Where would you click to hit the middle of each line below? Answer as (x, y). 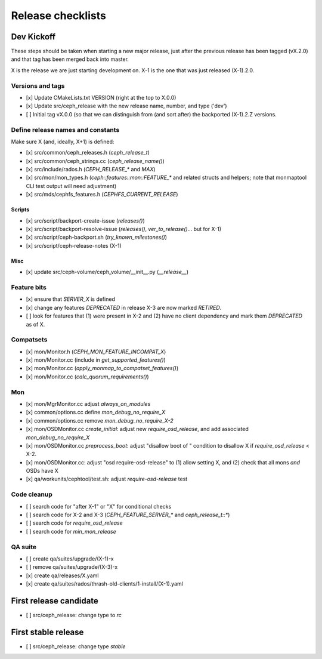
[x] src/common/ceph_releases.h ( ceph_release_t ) (88, 153)
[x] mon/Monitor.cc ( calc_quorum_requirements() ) (87, 377)
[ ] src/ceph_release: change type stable (76, 646)
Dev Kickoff (33, 37)
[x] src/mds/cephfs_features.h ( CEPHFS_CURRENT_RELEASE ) (102, 195)
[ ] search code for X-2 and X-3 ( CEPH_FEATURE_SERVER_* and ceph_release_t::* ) (128, 515)
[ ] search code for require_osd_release (74, 523)
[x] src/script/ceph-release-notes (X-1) (74, 245)
